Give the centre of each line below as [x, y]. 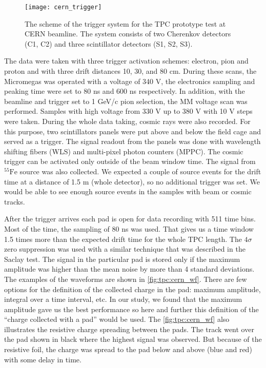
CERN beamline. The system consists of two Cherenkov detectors [128, 34]
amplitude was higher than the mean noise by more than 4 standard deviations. [129, 269]
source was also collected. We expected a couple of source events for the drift [140, 171]
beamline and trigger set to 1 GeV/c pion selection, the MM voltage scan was [126, 101]
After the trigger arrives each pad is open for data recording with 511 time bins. [130, 219]
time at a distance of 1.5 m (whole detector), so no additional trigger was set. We [132, 181]
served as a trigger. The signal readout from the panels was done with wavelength [132, 141]
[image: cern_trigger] [63, 7]
